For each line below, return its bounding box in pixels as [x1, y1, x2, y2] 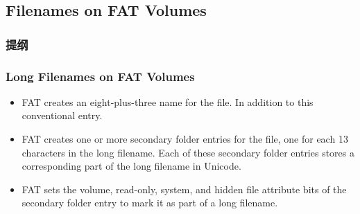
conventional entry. [22, 108, 103, 123]
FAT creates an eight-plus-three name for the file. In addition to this [22, 94, 314, 109]
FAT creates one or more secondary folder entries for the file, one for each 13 [22, 132, 348, 146]
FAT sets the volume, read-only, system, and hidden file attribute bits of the [22, 181, 347, 196]
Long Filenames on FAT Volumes [6, 67, 195, 84]
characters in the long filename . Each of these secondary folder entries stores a [22, 145, 354, 159]
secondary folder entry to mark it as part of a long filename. [22, 195, 278, 210]
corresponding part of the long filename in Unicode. [22, 159, 241, 173]
